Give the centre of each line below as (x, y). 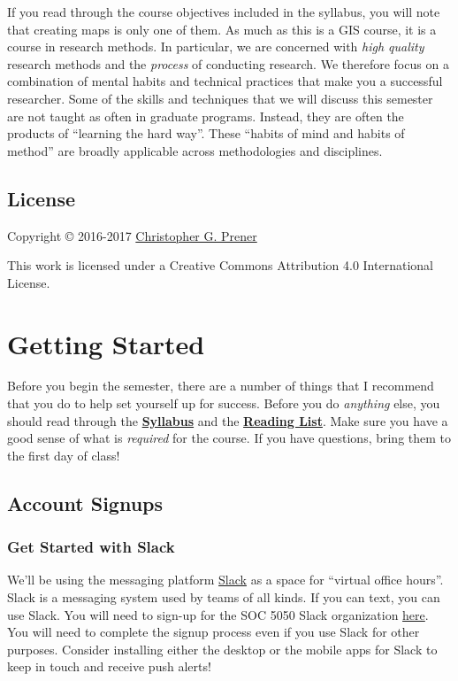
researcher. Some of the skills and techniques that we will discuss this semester (220, 98)
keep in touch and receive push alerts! (109, 666)
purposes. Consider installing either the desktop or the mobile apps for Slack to (222, 649)
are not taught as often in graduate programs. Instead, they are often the (206, 116)
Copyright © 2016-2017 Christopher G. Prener (132, 235)
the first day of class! (64, 455)
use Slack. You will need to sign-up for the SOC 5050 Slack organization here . (218, 614)
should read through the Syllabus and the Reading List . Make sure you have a (228, 420)
